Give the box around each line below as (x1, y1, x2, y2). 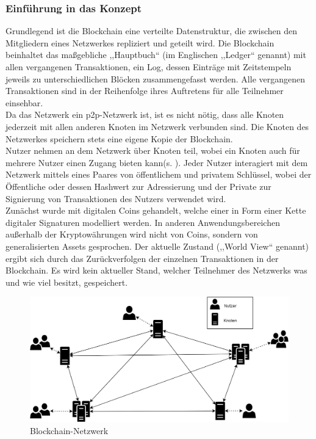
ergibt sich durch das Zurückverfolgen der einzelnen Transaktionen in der (5, 252, 279, 264)
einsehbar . (5, 96, 43, 109)
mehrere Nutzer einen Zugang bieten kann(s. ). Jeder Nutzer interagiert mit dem (5, 156, 308, 169)
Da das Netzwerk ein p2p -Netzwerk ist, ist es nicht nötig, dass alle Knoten (5, 108, 284, 121)
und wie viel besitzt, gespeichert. (5, 275, 128, 288)
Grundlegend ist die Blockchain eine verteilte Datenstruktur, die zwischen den (5, 24, 298, 37)
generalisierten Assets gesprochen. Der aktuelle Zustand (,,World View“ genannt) (5, 239, 309, 252)
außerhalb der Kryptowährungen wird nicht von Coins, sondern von (5, 228, 258, 241)
